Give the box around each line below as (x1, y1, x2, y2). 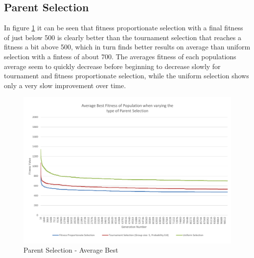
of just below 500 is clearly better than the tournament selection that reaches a (4, 32, 241, 42)
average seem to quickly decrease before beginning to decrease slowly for (4, 61, 221, 71)
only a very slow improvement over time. (4, 80, 126, 90)
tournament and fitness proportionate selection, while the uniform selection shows (4, 70, 249, 81)
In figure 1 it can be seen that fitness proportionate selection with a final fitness (4, 23, 243, 33)
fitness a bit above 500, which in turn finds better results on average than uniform (4, 42, 251, 52)
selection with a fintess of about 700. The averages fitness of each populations (4, 51, 236, 61)
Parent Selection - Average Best (23, 245, 118, 255)
